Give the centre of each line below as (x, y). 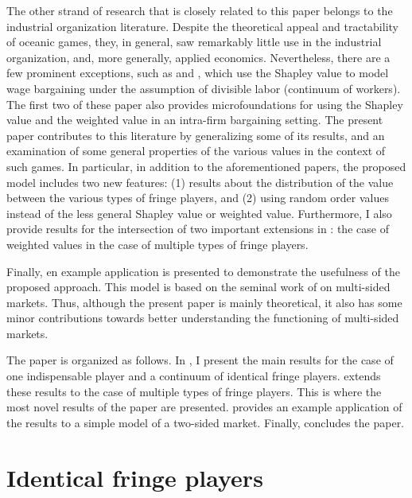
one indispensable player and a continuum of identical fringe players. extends (194, 376)
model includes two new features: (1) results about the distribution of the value (200, 182)
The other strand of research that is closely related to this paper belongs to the (200, 10)
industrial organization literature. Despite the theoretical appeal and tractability (202, 26)
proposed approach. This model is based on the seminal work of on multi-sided (198, 287)
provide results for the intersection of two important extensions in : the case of (198, 229)
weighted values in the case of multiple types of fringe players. (157, 244)
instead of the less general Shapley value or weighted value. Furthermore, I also (199, 213)
